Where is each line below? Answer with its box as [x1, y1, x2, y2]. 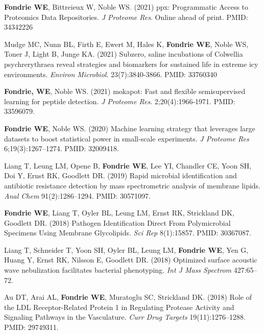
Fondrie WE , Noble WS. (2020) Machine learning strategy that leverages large [4, 123, 255, 133]
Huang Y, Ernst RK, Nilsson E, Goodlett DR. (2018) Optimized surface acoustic [4, 254, 257, 265]
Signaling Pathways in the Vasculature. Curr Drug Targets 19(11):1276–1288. [4, 312, 246, 322]
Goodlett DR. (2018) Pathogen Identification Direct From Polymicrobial [4, 217, 231, 228]
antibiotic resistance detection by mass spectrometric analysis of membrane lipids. [4, 180, 261, 190]
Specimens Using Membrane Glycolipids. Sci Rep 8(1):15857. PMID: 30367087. [4, 227, 251, 238]
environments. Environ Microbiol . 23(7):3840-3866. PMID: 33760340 [4, 68, 217, 79]
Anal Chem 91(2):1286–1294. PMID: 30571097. [4, 190, 151, 201]
